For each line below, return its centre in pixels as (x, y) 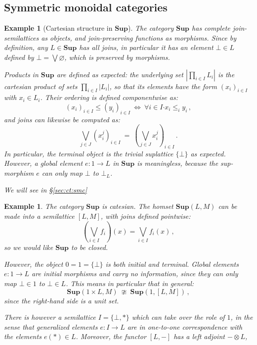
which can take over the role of (178, 317)
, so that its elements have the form (163, 86)
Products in (21, 74)
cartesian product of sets (41, 86)
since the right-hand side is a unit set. (62, 300)
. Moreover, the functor (111, 336)
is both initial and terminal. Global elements (172, 264)
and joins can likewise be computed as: (62, 119)
